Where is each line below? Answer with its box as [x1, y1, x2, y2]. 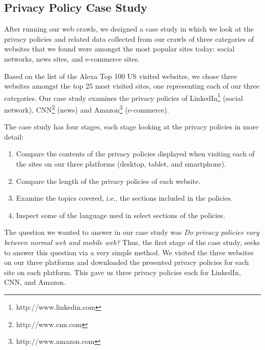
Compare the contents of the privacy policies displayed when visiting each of [16, 148, 255, 159]
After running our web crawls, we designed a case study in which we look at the [4, 23, 254, 34]
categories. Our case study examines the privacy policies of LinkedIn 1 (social [4, 91, 243, 103]
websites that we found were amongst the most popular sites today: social [4, 43, 235, 54]
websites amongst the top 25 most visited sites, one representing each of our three [4, 80, 260, 91]
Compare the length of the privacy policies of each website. [16, 175, 201, 186]
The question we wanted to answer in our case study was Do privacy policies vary [4, 227, 259, 237]
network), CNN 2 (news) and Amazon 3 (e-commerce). [4, 103, 169, 115]
